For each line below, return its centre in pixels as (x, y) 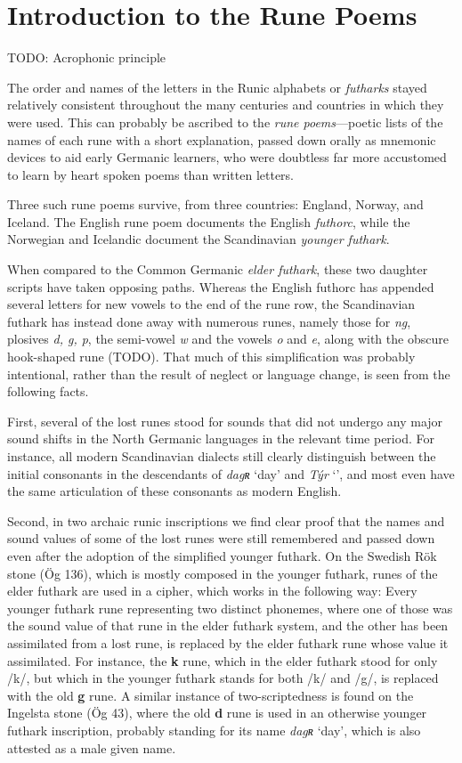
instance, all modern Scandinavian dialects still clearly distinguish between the (222, 456)
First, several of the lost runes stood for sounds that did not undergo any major (225, 421)
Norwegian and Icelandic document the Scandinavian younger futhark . (199, 239)
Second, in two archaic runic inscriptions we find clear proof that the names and (226, 520)
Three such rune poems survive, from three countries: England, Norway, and (215, 204)
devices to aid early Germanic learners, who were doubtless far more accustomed (227, 157)
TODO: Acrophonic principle (87, 57)
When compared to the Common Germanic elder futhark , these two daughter (218, 269)
